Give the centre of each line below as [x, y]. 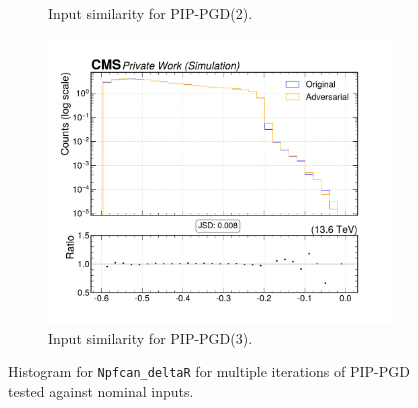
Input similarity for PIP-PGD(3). [150, 337]
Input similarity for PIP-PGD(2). [150, 13]
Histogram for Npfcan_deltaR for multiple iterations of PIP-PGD [209, 371]
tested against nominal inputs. [101, 390]
